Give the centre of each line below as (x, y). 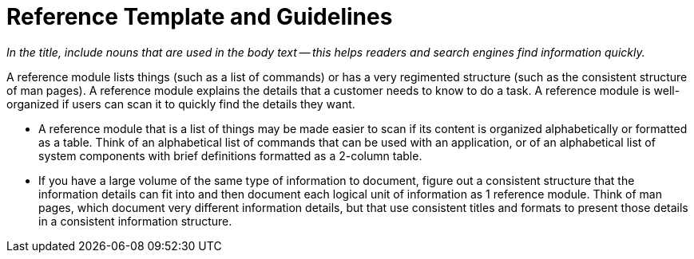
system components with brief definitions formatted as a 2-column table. (230, 155)
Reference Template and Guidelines (200, 17)
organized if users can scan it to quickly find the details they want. (181, 104)
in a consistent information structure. (135, 221)
